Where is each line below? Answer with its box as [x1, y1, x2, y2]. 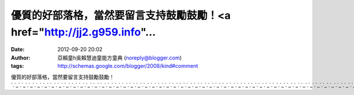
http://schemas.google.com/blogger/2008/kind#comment [57, 63, 198, 70]
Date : [11, 46, 25, 53]
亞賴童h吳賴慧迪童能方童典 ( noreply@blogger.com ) [57, 54, 182, 61]
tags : [11, 63, 24, 70]
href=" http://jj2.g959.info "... [11, 25, 156, 38]
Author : [11, 54, 31, 61]
